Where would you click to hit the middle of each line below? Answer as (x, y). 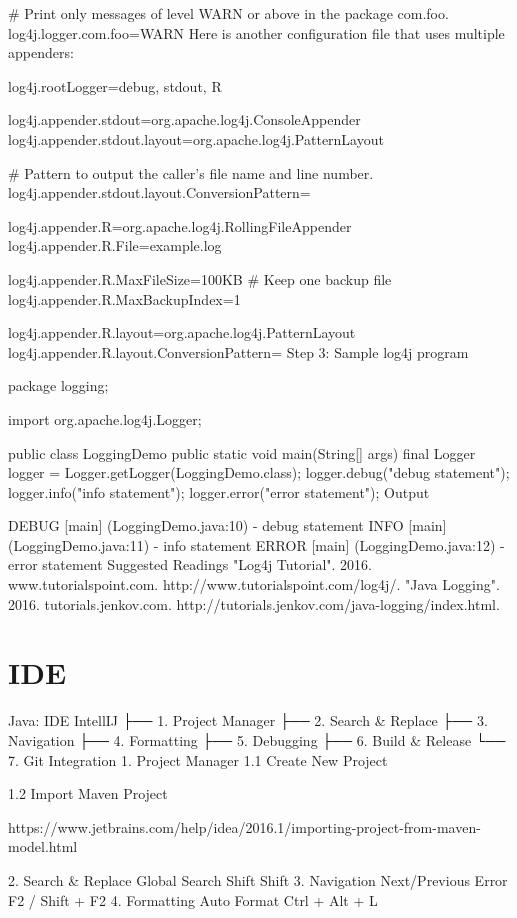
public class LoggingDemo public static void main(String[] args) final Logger (242, 452)
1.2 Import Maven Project (88, 793)
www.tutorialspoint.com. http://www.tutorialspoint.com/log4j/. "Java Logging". (254, 584)
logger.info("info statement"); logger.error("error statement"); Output (219, 491)
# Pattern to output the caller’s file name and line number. (191, 172)
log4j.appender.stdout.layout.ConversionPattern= (159, 192)
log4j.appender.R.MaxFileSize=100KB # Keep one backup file (200, 278)
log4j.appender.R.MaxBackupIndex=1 (124, 298)
